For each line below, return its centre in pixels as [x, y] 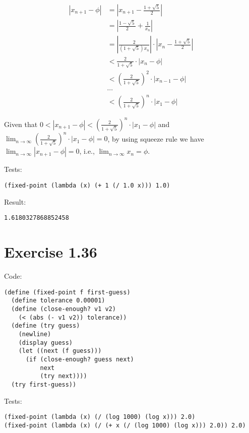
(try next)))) [64, 376]
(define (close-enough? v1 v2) [64, 309]
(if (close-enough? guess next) [80, 359]
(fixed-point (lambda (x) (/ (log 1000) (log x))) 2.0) [100, 417]
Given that [21, 124]
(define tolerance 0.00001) [58, 301]
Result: [15, 201]
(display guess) [46, 343]
